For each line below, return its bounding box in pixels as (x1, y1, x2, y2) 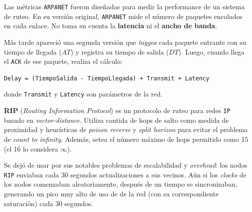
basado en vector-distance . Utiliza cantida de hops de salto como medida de (4, 115, 229, 125)
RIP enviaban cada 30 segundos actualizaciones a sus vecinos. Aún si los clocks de (4, 169, 247, 179)
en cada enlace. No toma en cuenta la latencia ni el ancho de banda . (4, 20, 217, 31)
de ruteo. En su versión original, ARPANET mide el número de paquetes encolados (4, 11, 243, 21)
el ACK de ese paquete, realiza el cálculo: (4, 56, 123, 66)
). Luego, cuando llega (178, 46, 245, 57)
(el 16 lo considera (4, 143, 58, 154)
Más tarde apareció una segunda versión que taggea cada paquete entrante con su (4, 37, 247, 47)
